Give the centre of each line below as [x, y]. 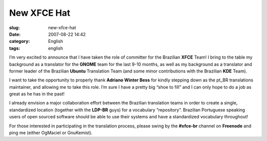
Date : [15, 34]
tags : [15, 48]
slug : [14, 28]
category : [20, 41]
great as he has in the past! [37, 94]
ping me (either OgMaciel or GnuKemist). [51, 133]
